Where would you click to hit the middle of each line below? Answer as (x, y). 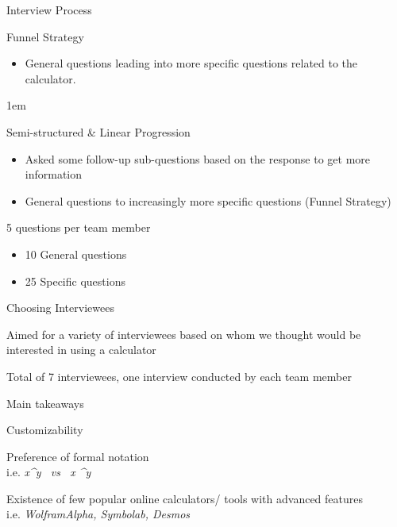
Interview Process (49, 10)
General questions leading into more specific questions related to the (191, 63)
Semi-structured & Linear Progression (98, 131)
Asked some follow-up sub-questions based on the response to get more (198, 158)
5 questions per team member (79, 227)
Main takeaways (45, 403)
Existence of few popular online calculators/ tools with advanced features (185, 498)
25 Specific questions (75, 281)
